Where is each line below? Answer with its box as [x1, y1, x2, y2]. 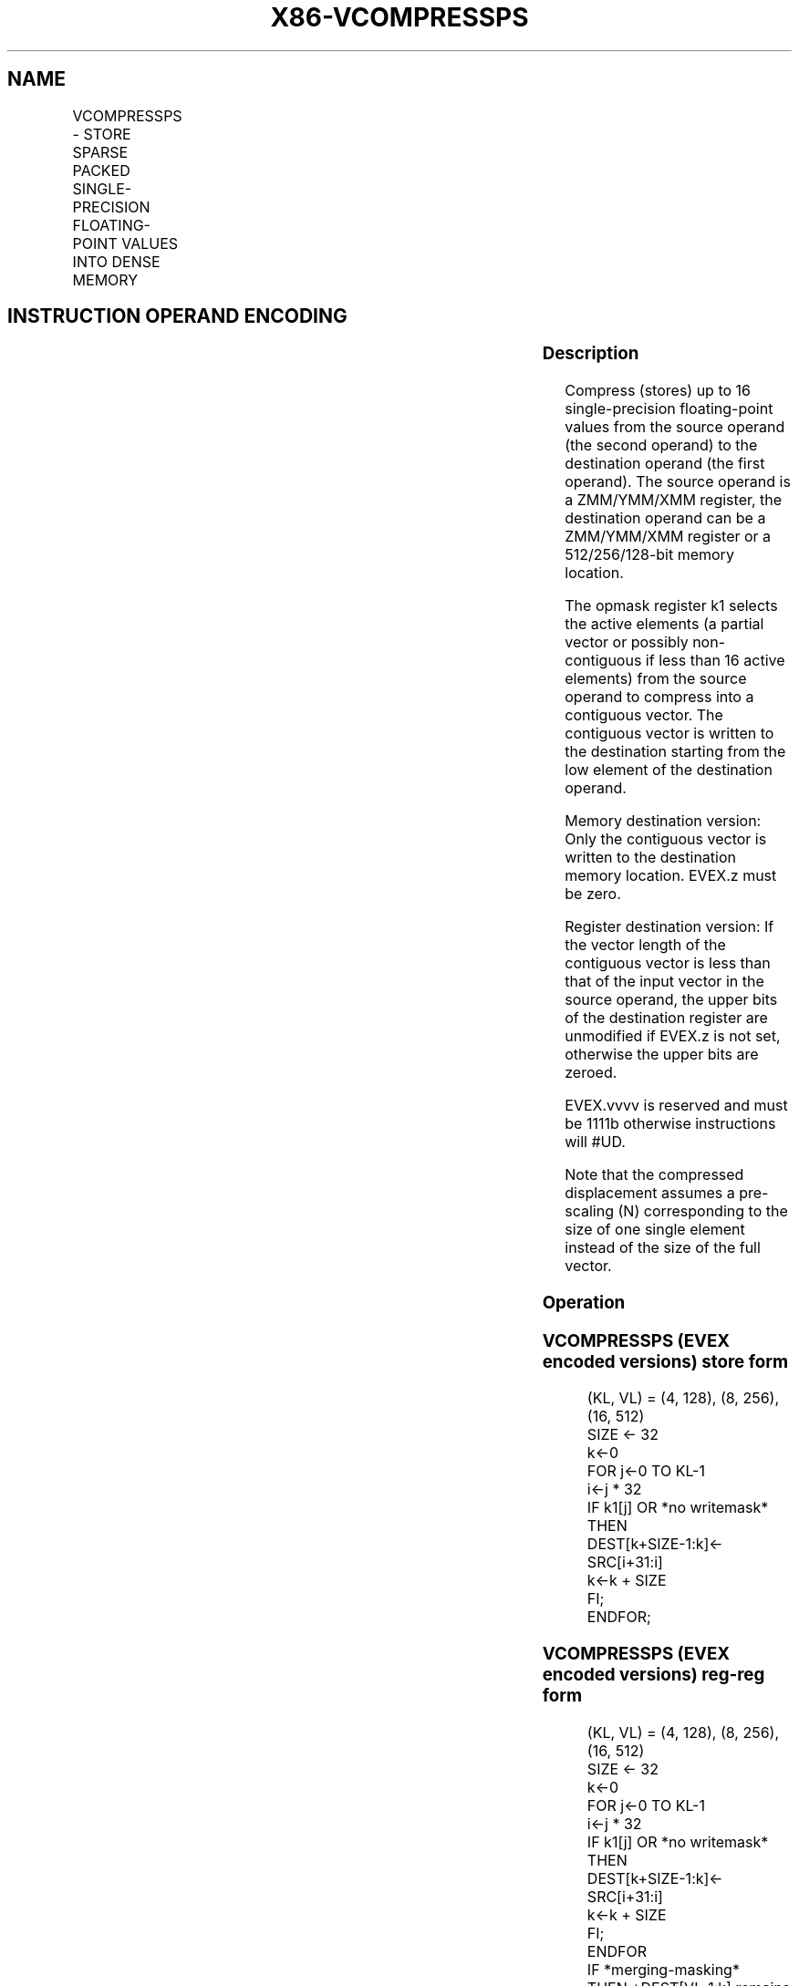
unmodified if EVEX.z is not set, [565, 1027, 781, 1046]
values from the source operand [565, 418, 785, 437]
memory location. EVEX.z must [565, 866, 777, 885]
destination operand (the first [565, 454, 765, 473]
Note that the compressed [565, 1165, 744, 1184]
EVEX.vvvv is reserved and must [565, 1096, 788, 1115]
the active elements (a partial [565, 615, 764, 634]
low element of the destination [565, 760, 773, 780]
